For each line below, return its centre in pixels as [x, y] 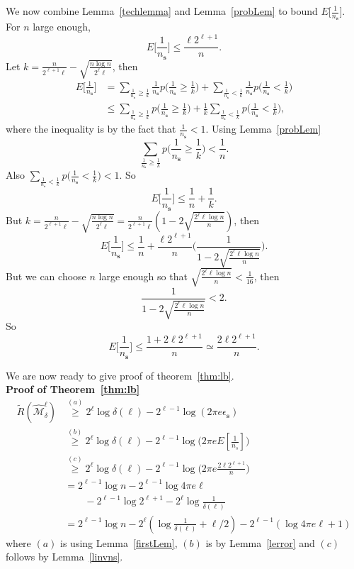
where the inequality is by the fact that [91, 129]
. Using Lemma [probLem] [263, 129]
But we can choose [46, 276]
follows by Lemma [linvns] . [64, 557]
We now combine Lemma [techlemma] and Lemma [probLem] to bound [162, 11]
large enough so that [143, 276]
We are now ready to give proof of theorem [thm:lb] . [120, 375]
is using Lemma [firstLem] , [119, 542]
